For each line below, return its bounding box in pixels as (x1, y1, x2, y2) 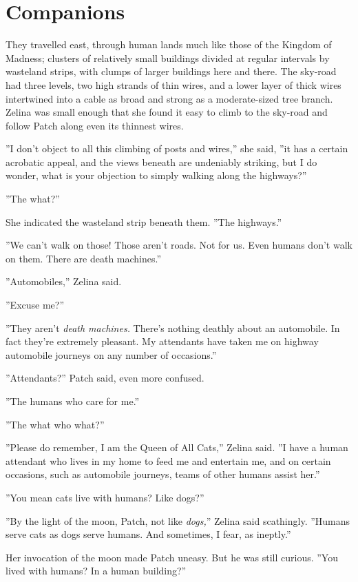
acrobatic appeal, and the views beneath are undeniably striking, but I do (6, 154, 317, 169)
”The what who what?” (6, 417, 105, 431)
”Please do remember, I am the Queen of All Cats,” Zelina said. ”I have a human (6, 440, 348, 455)
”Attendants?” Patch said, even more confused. (6, 371, 204, 385)
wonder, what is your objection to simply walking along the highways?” (6, 168, 307, 183)
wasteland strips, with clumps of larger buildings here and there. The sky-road (6, 64, 337, 79)
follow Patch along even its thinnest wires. (6, 118, 184, 132)
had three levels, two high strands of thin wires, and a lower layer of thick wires (6, 77, 341, 92)
